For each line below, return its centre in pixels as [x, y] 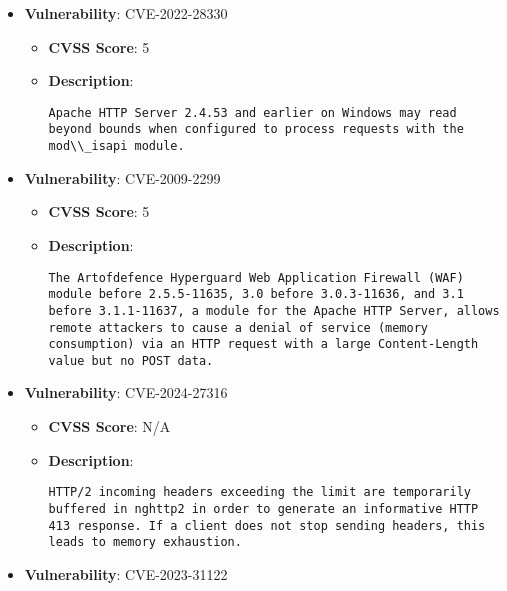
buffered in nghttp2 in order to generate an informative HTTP [263, 508]
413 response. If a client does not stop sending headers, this [267, 525]
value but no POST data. [131, 360]
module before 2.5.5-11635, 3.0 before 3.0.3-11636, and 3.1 [256, 294]
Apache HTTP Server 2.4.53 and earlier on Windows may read [252, 112]
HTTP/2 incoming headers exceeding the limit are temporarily [259, 492]
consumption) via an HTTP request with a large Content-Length [263, 344]
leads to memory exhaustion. [145, 542]
